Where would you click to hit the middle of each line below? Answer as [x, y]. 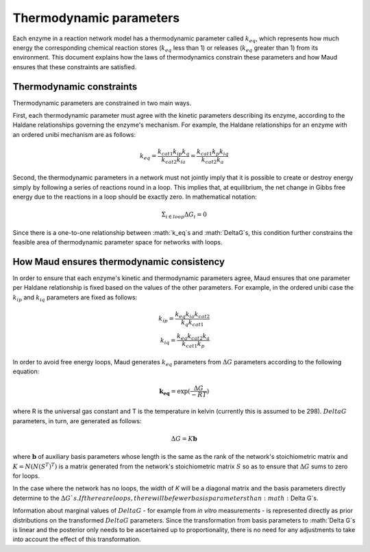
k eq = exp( [175, 392]
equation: [26, 372]
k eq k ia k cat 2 [193, 315]
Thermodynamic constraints [75, 87]
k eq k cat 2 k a [194, 337]
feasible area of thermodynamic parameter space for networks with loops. [118, 242]
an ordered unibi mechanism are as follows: [74, 134]
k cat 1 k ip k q [174, 152]
